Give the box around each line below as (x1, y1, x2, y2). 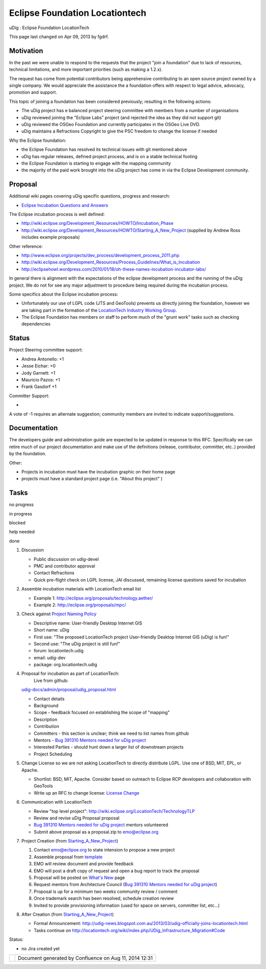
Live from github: (33, 677, 68, 683)
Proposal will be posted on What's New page (33, 875, 125, 881)
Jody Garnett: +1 (21, 370, 56, 376)
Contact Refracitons (33, 570, 75, 576)
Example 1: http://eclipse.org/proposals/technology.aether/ (33, 595, 153, 601)
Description (33, 716, 58, 722)
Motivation (9, 46, 43, 55)
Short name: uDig (33, 627, 69, 633)
